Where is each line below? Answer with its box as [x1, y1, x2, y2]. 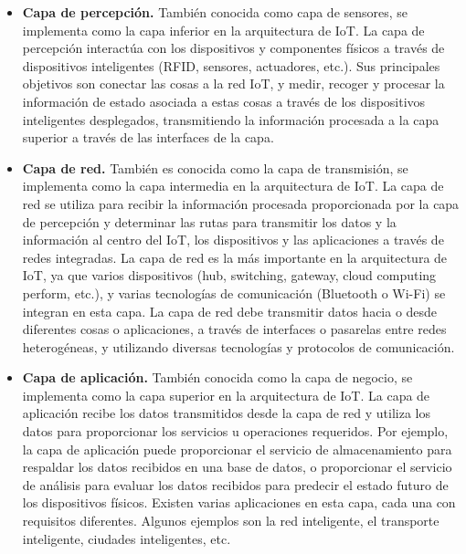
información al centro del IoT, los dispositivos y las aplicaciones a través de [22, 230, 444, 249]
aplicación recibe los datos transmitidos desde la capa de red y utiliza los [22, 403, 431, 423]
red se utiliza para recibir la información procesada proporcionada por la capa [22, 193, 460, 213]
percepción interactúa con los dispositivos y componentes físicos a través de [22, 38, 445, 57]
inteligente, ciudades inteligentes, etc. [22, 528, 231, 548]
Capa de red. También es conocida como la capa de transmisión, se [22, 158, 408, 177]
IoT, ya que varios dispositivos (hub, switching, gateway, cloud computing [22, 266, 437, 285]
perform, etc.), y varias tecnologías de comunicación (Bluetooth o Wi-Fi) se [22, 283, 446, 302]
